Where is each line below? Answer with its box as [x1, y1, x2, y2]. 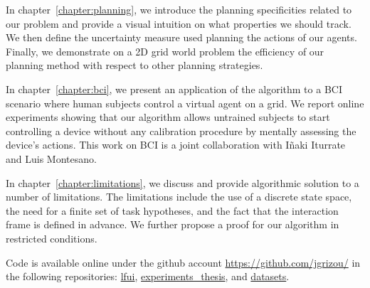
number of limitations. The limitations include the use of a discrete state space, [6, 189, 352, 204]
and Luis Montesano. [6, 151, 97, 166]
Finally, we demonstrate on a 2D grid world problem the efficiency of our [6, 43, 324, 58]
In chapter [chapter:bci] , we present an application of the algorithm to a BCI [6, 81, 342, 96]
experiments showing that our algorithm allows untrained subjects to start [6, 110, 330, 124]
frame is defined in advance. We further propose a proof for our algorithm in [6, 217, 339, 232]
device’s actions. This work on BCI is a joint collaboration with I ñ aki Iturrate [6, 137, 346, 152]
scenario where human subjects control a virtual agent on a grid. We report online [6, 95, 364, 110]
